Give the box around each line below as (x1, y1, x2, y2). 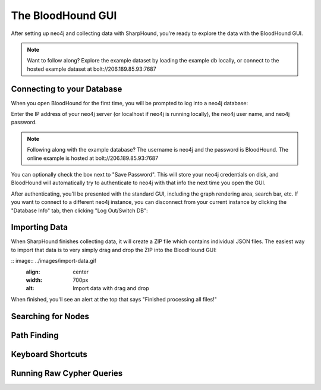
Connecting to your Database (11, 84, 122, 94)
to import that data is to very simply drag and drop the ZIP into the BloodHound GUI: (11, 246, 217, 253)
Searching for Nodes (11, 311, 89, 321)
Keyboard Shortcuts (11, 349, 87, 359)
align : (26, 268, 40, 275)
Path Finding (11, 330, 59, 340)
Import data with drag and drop (73, 285, 149, 292)
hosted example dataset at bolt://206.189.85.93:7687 (27, 65, 157, 73)
